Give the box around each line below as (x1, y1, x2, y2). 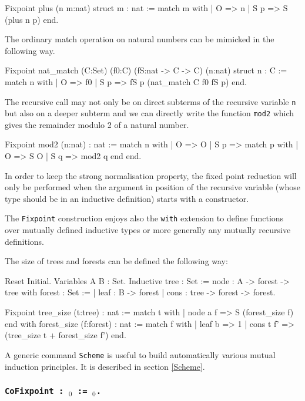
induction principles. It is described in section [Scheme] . (5, 360, 205, 372)
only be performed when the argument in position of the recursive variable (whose (5, 181, 300, 193)
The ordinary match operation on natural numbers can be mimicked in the (5, 33, 274, 45)
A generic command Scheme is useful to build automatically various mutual (5, 348, 276, 360)
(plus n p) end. (5, 13, 59, 25)
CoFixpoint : (5, 386, 64, 396)
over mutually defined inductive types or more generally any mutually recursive (5, 224, 291, 236)
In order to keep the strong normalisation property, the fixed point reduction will (5, 169, 297, 181)
